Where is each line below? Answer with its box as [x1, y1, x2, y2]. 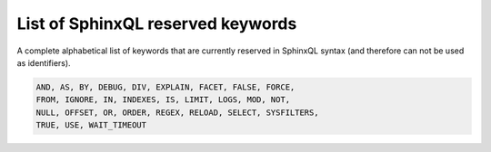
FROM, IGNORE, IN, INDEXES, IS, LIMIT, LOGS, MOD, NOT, [35, 95, 291, 105]
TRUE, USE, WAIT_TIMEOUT [35, 120, 147, 130]
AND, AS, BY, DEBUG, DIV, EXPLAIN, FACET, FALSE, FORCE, [35, 81, 296, 92]
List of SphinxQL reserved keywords [16, 14, 297, 33]
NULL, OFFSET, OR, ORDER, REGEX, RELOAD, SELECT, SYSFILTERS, [35, 107, 319, 118]
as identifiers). [16, 57, 72, 68]
